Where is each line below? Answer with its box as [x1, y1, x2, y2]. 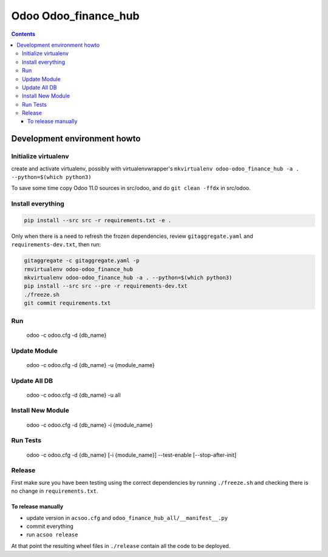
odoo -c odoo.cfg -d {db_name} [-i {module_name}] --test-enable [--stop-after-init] [26, 451, 237, 458]
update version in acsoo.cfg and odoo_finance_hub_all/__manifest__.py [26, 514, 228, 521]
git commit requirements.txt [24, 300, 111, 306]
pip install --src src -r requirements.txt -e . [24, 217, 172, 224]
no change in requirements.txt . [11, 487, 98, 495]
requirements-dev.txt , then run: [11, 241, 101, 248]
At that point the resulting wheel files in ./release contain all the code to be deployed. [11, 542, 231, 549]
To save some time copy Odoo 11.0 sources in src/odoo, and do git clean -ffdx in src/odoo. [11, 184, 251, 192]
